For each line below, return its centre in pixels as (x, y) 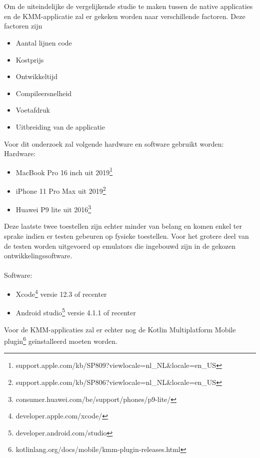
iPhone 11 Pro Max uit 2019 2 (61, 190)
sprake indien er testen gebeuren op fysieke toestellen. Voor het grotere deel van (126, 236)
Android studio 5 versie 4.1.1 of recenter (76, 312)
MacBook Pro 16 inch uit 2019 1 (64, 171)
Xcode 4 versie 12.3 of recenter (61, 293)
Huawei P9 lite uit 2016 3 (53, 208)
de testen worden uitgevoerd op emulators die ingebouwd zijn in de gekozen (120, 246)
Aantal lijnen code (44, 42)
